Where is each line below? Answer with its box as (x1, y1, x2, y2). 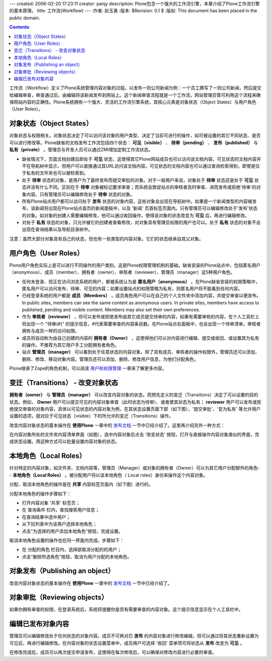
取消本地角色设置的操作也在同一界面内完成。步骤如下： (9, 537, 124, 543)
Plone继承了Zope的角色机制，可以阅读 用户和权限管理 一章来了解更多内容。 (9, 366, 167, 372)
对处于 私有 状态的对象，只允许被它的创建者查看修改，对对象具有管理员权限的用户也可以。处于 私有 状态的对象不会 (22, 219, 261, 225)
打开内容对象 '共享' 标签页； (22, 500, 81, 506)
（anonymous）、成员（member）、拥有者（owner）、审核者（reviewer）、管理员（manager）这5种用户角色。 (9, 269, 235, 275)
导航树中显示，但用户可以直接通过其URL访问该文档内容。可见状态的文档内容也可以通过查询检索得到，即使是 (30, 163, 256, 169)
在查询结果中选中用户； (22, 514, 71, 520)
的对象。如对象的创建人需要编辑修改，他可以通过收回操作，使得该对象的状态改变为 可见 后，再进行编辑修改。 (22, 212, 249, 218)
